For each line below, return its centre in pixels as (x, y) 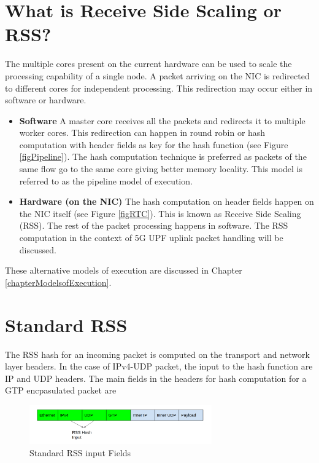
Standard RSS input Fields (80, 452)
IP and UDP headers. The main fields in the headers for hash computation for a (156, 378)
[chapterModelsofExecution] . (58, 282)
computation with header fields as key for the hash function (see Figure (154, 144)
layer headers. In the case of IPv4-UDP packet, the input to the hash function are (159, 366)
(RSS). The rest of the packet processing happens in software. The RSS (154, 225)
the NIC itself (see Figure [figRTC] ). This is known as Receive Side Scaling (160, 213)
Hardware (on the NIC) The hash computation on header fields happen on (167, 201)
